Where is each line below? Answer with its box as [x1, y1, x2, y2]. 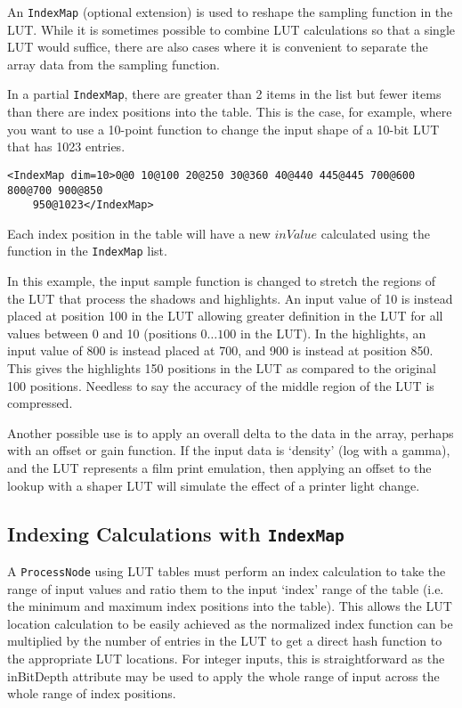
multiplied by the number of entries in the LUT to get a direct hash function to [7, 631, 442, 650]
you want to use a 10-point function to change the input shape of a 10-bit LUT [7, 119, 440, 138]
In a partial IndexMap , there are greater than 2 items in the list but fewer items [7, 85, 442, 103]
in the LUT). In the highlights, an [239, 323, 426, 342]
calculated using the [320, 224, 430, 242]
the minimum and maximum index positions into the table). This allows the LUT [7, 597, 452, 615]
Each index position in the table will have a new [7, 224, 271, 242]
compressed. [7, 394, 73, 412]
